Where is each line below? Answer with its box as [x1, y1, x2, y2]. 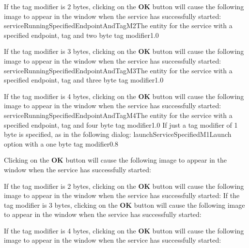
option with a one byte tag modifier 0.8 [4, 138, 119, 149]
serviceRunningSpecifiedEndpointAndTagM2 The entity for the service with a [4, 20, 233, 31]
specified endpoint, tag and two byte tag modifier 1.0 [4, 30, 159, 40]
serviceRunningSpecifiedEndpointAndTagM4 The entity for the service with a [4, 110, 233, 120]
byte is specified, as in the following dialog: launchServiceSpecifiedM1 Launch [4, 129, 232, 139]
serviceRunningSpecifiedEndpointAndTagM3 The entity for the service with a [4, 65, 233, 75]
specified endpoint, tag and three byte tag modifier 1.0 [4, 75, 164, 85]
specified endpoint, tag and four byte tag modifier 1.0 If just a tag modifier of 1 [4, 119, 238, 130]
